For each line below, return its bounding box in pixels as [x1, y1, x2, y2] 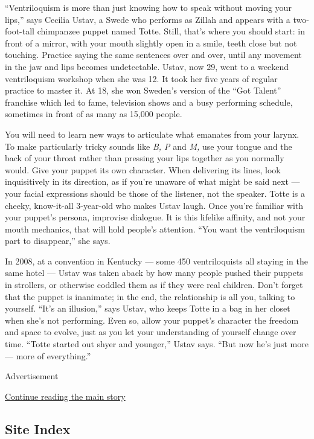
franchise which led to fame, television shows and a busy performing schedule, [5, 95, 293, 108]
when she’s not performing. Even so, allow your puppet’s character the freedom [5, 313, 299, 326]
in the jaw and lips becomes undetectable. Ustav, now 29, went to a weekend [5, 60, 289, 72]
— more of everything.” [5, 349, 91, 362]
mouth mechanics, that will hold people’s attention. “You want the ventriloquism [5, 222, 305, 235]
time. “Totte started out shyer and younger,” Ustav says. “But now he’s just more [5, 338, 309, 350]
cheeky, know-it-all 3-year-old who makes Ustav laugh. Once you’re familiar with [5, 199, 304, 211]
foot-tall [5, 25, 35, 37]
